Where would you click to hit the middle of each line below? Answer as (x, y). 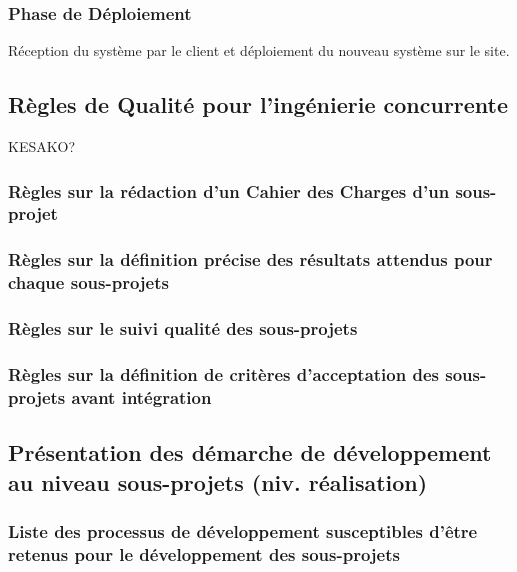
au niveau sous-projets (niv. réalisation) (218, 481)
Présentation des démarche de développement (250, 452)
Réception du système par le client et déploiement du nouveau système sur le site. (259, 50)
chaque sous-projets (88, 282)
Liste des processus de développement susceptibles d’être (243, 530)
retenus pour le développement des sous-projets (204, 553)
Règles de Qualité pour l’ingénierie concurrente (258, 104)
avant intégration (141, 396)
